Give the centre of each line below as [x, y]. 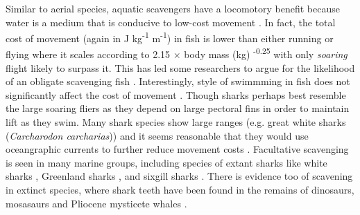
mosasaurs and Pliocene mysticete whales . [96, 203]
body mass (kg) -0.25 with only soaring [266, 53]
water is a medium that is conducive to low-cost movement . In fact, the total [171, 22]
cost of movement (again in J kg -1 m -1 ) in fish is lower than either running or [170, 37]
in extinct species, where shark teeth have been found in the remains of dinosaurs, [180, 190]
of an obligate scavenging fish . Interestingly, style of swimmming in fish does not [178, 81]
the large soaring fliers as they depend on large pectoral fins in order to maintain [178, 108]
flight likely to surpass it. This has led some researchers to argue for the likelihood [180, 67]
